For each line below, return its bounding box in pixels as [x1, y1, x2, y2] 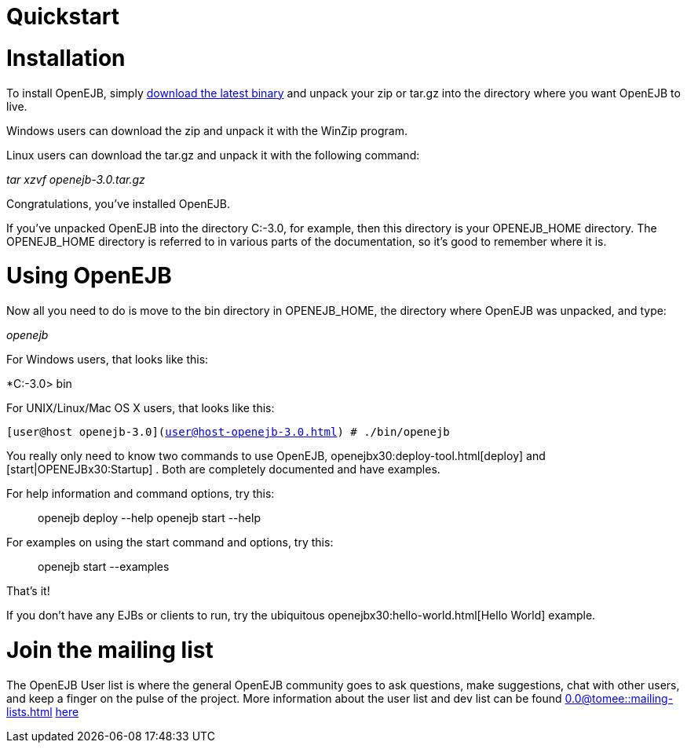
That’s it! [6, 584, 50, 597]
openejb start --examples [38, 560, 170, 573]
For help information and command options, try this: [6, 487, 275, 500]
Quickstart [6, 3, 120, 30]
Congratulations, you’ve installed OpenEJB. [6, 196, 231, 210]
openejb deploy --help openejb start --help [38, 511, 261, 524]
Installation [6, 44, 126, 71]
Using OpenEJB [6, 262, 172, 290]
